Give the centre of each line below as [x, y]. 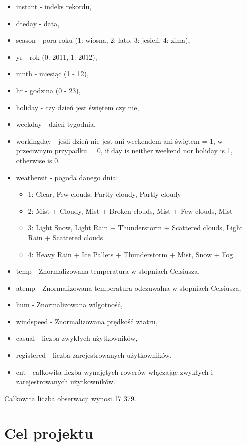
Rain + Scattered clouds [65, 237]
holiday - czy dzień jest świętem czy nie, [77, 107]
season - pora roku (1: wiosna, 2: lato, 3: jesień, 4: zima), [103, 40]
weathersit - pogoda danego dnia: [67, 177]
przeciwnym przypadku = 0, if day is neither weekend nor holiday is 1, [124, 150]
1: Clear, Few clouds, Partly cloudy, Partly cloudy [104, 194]
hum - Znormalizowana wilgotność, [69, 305]
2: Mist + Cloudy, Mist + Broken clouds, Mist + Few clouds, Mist [130, 210]
